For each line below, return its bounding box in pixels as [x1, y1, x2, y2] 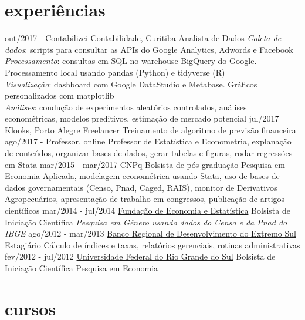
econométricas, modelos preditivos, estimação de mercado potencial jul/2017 [5, 112, 279, 124]
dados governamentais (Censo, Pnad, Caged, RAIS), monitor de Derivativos [5, 181, 277, 193]
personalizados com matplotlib [5, 89, 114, 102]
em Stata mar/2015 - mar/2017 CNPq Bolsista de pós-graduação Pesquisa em [5, 158, 285, 170]
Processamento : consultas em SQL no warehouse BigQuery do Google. [5, 55, 257, 67]
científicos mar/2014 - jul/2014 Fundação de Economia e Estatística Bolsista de [5, 204, 290, 217]
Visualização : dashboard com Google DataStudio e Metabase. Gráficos [5, 78, 257, 90]
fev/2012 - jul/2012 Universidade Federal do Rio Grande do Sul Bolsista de [5, 250, 276, 262]
